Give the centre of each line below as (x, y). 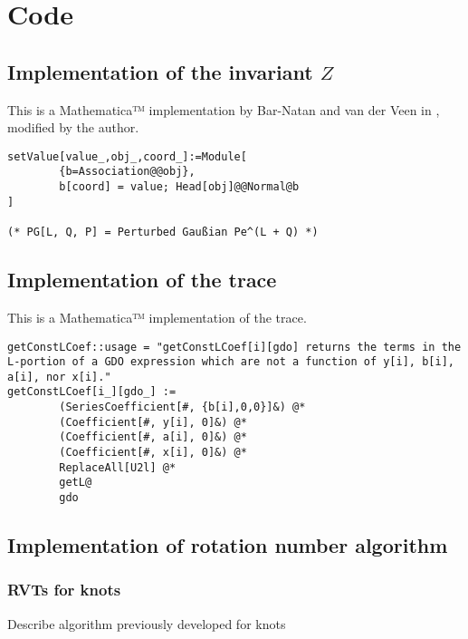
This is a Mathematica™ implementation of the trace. (157, 317)
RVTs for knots (64, 590)
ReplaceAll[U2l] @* (118, 467)
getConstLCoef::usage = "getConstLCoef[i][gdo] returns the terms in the (234, 347)
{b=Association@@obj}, (127, 172)
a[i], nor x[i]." (59, 377)
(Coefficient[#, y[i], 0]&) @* (153, 422)
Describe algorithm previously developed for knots (147, 623)
